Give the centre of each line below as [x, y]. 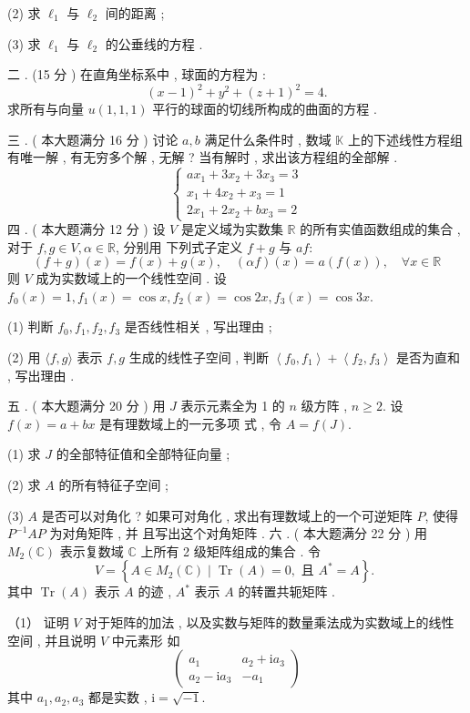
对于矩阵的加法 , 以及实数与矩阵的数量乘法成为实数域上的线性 [270, 621]
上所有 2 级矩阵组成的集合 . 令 [230, 550]
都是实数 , [118, 697]
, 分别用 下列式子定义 [179, 246]
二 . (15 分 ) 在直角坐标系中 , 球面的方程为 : [137, 74]
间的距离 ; [135, 13]
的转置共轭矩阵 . [286, 591]
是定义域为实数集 [232, 229]
